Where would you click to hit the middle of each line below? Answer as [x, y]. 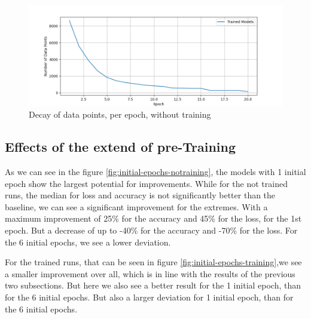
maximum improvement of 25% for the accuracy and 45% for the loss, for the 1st [153, 218]
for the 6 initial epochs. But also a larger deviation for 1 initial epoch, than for [149, 297]
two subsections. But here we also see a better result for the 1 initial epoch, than [153, 285]
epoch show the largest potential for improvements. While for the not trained [146, 183]
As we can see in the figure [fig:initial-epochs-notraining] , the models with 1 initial [155, 171]
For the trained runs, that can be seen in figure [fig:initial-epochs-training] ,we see [153, 262]
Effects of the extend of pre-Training [121, 147]
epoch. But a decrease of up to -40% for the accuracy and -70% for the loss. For [151, 230]
